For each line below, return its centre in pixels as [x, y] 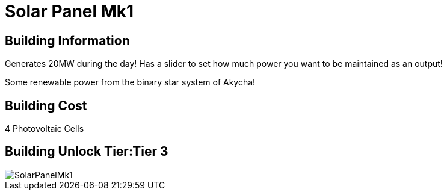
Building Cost [46, 105]
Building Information [67, 40]
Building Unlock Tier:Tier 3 [87, 152]
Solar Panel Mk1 [69, 11]
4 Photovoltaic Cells [45, 129]
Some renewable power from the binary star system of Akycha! [130, 82]
